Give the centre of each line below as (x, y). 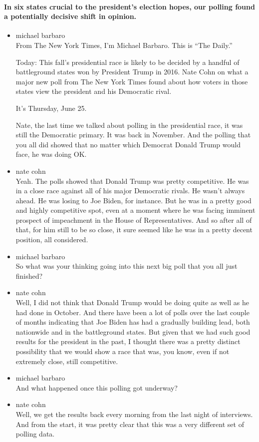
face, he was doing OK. (51, 154)
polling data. (35, 434)
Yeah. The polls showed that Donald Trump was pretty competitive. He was (132, 181)
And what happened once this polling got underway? (97, 387)
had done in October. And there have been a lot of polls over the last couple (132, 312)
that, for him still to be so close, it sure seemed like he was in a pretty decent (134, 229)
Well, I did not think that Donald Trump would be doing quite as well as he (132, 302)
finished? (29, 275)
